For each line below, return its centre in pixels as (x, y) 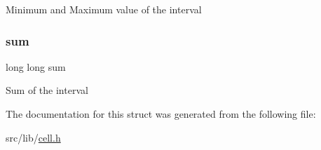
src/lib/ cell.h (33, 137)
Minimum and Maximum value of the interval (104, 9)
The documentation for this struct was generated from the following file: (161, 114)
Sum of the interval (47, 90)
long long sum (36, 66)
